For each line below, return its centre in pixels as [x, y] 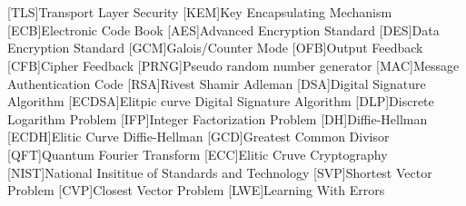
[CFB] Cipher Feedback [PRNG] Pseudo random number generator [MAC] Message [233, 65]
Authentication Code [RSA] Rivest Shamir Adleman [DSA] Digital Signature [217, 83]
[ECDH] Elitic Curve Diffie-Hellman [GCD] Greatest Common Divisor [198, 137]
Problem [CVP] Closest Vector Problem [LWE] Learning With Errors [196, 190]
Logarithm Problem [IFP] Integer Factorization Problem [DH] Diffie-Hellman [218, 118]
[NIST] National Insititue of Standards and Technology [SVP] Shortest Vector [220, 172]
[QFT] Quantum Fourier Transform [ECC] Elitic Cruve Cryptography [198, 154]
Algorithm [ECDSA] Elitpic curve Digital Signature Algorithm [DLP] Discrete [221, 101]
